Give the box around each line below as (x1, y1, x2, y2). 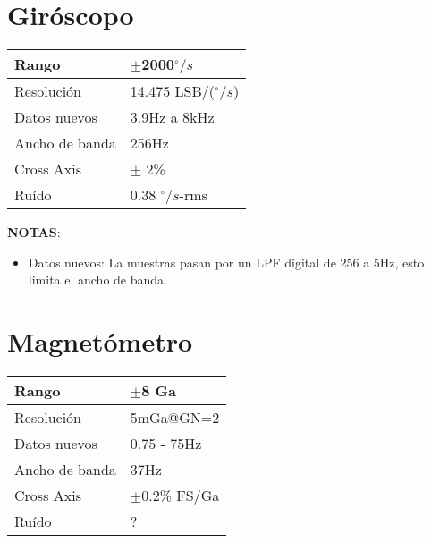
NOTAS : (7, 223, 61, 242)
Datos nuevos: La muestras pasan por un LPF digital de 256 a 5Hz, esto (28, 252, 425, 271)
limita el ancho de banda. (28, 270, 167, 289)
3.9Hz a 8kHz (130, 106, 215, 128)
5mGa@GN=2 (130, 407, 220, 428)
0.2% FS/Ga (141, 485, 220, 506)
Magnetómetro (7, 323, 193, 360)
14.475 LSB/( (130, 81, 215, 102)
